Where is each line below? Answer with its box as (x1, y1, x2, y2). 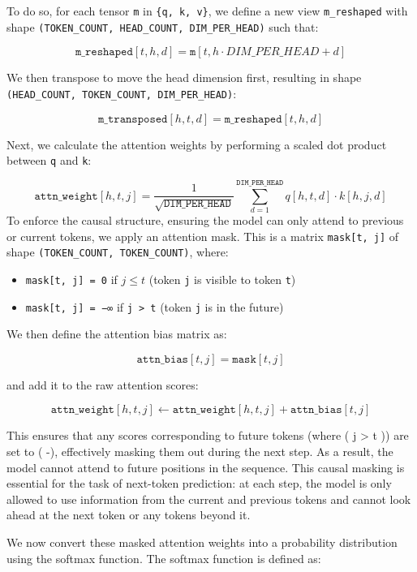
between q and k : (6, 152, 92, 169)
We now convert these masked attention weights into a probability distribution (6, 533, 398, 550)
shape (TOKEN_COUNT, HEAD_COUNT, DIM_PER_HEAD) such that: (6, 18, 319, 35)
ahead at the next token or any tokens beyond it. (6, 506, 251, 523)
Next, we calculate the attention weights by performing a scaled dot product (6, 135, 387, 153)
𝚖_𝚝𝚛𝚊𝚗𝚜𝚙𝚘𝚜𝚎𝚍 (97, 113, 168, 125)
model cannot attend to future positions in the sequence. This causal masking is (6, 458, 405, 475)
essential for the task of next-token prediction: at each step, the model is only (6, 475, 392, 492)
